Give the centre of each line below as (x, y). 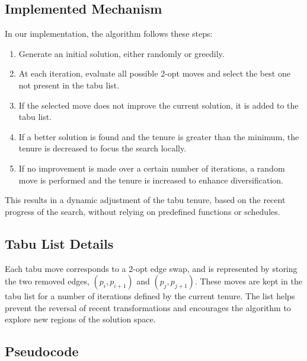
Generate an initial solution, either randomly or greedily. (121, 53)
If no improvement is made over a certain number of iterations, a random (152, 168)
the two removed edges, (47, 281)
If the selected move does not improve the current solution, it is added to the (159, 105)
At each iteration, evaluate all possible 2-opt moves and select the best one (154, 73)
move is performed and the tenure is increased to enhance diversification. (151, 180)
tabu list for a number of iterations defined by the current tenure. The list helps (150, 296)
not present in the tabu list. (69, 85)
